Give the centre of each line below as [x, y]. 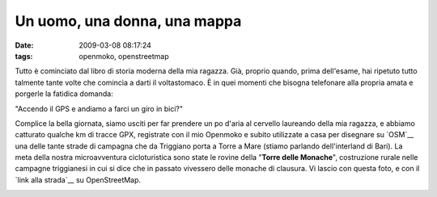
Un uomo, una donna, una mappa [128, 21]
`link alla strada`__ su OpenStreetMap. [78, 180]
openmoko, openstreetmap [124, 56]
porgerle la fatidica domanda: [64, 94]
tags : [24, 56]
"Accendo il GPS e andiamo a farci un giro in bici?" [99, 108]
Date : [24, 45]
